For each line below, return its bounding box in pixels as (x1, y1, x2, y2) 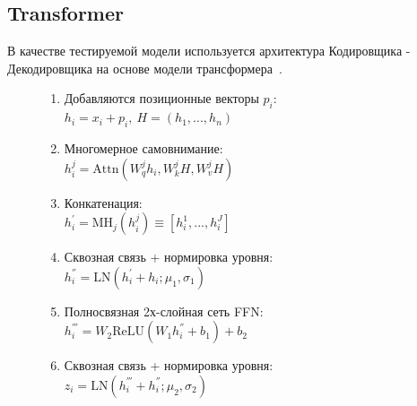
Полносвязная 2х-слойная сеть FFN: (64, 301, 264, 320)
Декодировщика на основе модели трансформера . (7, 58, 282, 77)
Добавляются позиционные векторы (64, 89, 259, 108)
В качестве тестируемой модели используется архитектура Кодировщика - (7, 41, 411, 60)
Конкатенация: (64, 193, 143, 212)
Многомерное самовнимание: (64, 138, 223, 157)
